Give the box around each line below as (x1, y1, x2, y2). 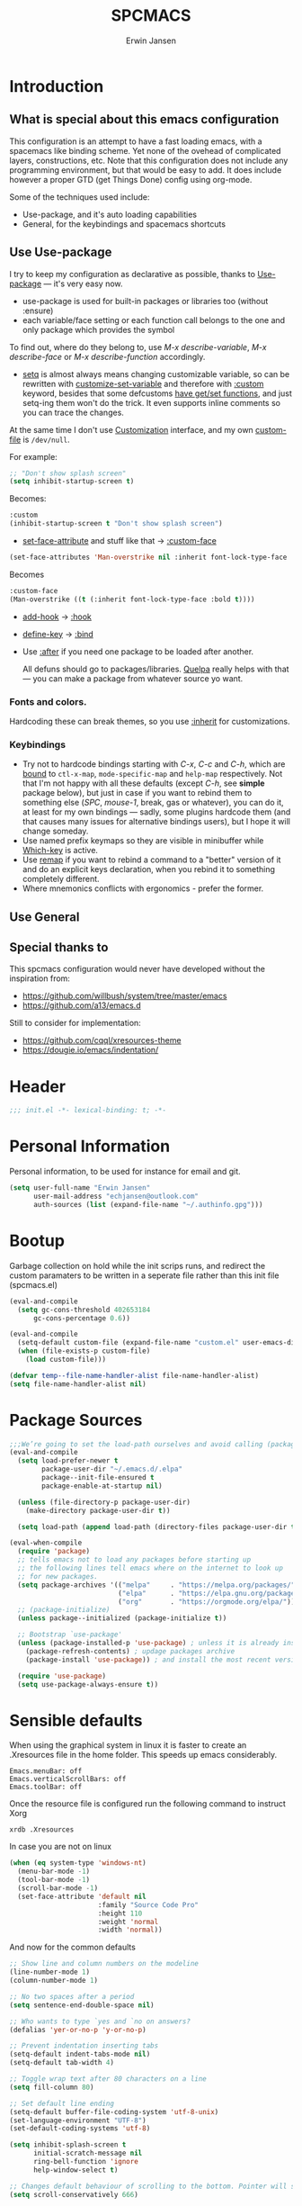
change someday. (22, 825, 89, 837)
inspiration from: (9, 973, 70, 984)
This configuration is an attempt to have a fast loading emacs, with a (9, 136, 262, 147)
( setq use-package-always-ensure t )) (17, 1679, 159, 1688)
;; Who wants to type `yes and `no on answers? (9, 2017, 191, 2026)
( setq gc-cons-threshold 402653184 (17, 1305, 151, 1314)
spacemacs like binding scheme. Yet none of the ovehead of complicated (9, 145, 281, 156)
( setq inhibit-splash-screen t (9, 2140, 127, 2149)
